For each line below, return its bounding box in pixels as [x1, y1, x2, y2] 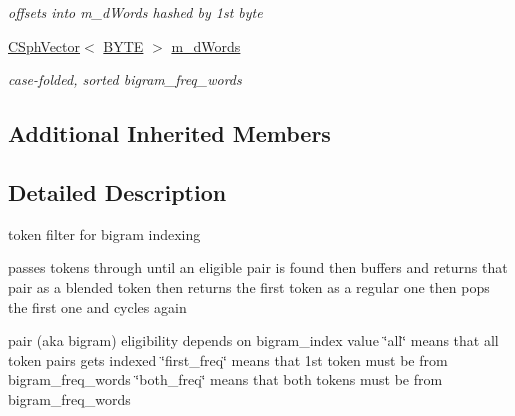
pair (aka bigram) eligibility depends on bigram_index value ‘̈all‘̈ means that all [8, 330, 499, 351]
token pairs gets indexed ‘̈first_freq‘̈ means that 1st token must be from [8, 349, 448, 370]
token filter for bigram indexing [8, 223, 201, 244]
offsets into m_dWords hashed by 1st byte [8, 2, 263, 22]
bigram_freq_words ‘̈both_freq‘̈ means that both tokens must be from [8, 369, 443, 390]
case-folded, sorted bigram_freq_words [8, 69, 242, 90]
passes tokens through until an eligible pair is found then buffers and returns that [8, 257, 508, 278]
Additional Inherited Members [8, 118, 331, 149]
